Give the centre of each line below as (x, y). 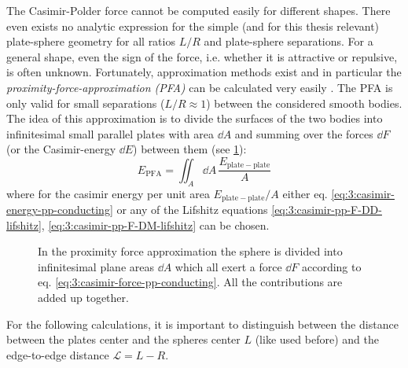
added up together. (83, 298)
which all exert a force (228, 266)
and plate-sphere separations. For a (289, 41)
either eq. (305, 193)
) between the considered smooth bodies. (304, 103)
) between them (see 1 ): (190, 149)
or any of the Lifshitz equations (192, 210)
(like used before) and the (317, 339)
